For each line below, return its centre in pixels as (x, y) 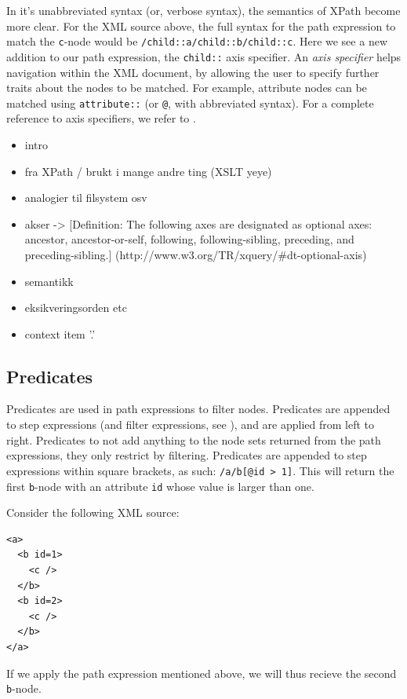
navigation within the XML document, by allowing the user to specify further (193, 72)
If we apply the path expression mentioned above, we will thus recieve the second (202, 673)
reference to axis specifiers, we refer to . (101, 118)
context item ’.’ (60, 333)
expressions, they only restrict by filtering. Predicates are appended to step (187, 455)
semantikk (49, 281)
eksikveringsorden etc (76, 307)
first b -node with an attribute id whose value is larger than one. (160, 486)
